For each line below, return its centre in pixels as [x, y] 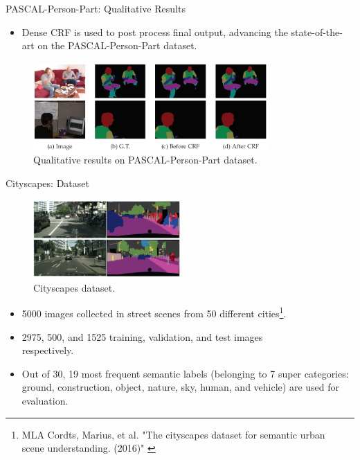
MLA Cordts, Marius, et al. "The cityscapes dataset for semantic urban [173, 434]
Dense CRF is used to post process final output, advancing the [155, 32]
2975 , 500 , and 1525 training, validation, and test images [142, 336]
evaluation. [45, 400]
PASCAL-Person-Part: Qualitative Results [96, 8]
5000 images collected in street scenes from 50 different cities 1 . [154, 312]
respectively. [48, 350]
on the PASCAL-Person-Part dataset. [117, 45]
